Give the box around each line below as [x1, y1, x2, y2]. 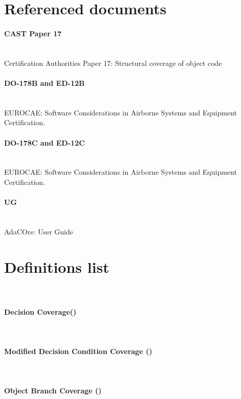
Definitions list [4, 256, 110, 277]
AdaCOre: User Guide [4, 226, 74, 237]
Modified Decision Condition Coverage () [4, 346, 152, 357]
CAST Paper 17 [4, 28, 62, 38]
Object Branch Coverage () [4, 385, 102, 396]
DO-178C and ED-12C [4, 137, 85, 148]
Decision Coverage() [4, 306, 77, 317]
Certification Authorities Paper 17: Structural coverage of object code [4, 57, 222, 68]
